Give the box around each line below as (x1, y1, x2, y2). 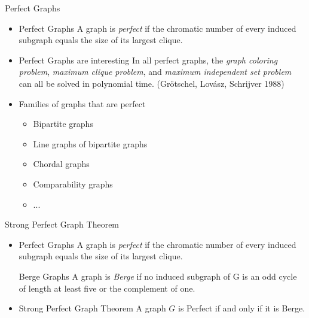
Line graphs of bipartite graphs (33, 137, 148, 150)
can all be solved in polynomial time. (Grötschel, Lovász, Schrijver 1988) (19, 77, 284, 89)
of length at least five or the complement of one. (19, 281, 195, 294)
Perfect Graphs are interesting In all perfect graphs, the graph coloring (19, 53, 278, 66)
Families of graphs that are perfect (19, 97, 146, 110)
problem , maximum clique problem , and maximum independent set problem (19, 65, 292, 78)
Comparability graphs (33, 177, 113, 190)
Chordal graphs (33, 158, 90, 170)
